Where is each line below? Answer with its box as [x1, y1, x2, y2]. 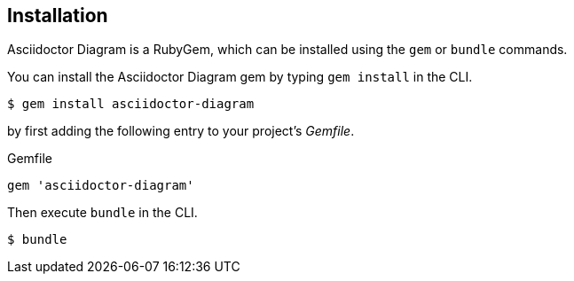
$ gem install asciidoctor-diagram [7, 97, 255, 112]
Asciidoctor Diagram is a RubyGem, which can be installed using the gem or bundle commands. [7, 42, 568, 58]
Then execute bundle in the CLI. [7, 205, 198, 221]
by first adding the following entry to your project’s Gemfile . [7, 123, 355, 139]
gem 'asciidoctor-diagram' [7, 178, 194, 193]
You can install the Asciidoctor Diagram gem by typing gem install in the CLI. [7, 69, 473, 85]
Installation [7, 4, 108, 27]
